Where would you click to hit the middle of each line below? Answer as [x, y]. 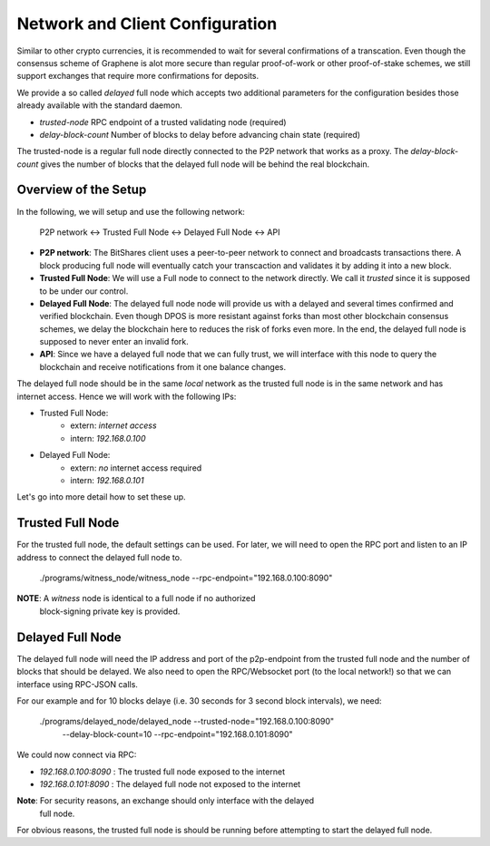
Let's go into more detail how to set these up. [101, 497]
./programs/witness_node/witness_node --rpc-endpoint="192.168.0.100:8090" [186, 578]
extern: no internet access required [136, 468]
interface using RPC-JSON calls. [77, 684]
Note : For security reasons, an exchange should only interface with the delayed [166, 801]
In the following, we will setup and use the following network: [131, 211]
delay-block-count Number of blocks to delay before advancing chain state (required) [200, 134]
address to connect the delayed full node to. [99, 557]
